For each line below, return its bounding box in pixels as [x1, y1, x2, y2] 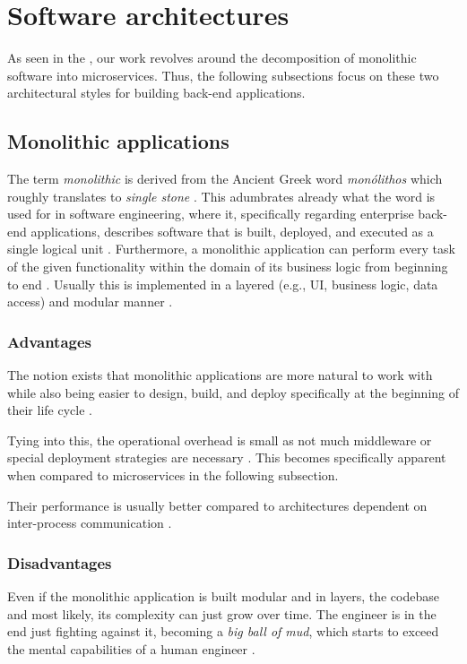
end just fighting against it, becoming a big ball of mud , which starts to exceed [7, 622, 439, 641]
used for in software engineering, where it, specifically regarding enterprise [7, 204, 414, 223]
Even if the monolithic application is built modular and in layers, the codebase [7, 587, 439, 606]
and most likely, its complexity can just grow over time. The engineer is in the [7, 604, 437, 623]
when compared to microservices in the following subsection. [7, 466, 339, 485]
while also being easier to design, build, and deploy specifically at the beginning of [7, 383, 459, 401]
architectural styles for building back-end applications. [7, 83, 306, 102]
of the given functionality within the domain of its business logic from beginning [7, 257, 448, 276]
